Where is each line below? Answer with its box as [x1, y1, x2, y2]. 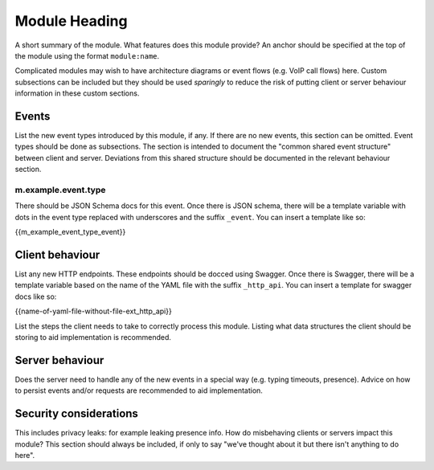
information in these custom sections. [14, 88, 140, 98]
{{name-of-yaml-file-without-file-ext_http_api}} [14, 306, 172, 317]
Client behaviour [14, 247, 100, 261]
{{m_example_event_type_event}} [14, 227, 126, 237]
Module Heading [14, 12, 128, 30]
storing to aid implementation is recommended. [14, 332, 172, 341]
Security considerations [14, 407, 138, 421]
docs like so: [14, 292, 57, 301]
